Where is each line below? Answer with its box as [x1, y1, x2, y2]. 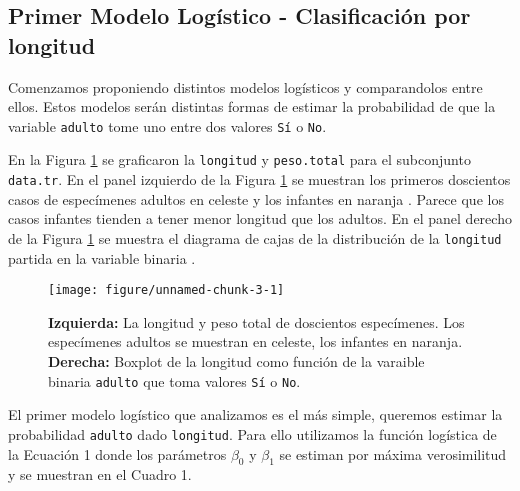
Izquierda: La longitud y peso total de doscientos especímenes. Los [48, 311, 465, 332]
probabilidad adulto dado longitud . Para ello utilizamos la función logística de [8, 423, 497, 444]
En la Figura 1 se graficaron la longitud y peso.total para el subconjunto [8, 149, 471, 170]
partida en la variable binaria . [8, 247, 196, 268]
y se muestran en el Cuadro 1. [8, 464, 192, 485]
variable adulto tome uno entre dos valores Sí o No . [8, 115, 327, 136]
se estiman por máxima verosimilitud [279, 443, 507, 464]
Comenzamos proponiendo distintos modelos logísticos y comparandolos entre [8, 76, 483, 97]
